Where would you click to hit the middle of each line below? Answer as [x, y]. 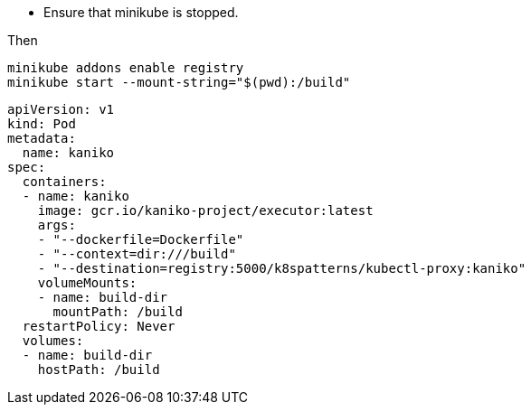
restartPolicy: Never [99, 326]
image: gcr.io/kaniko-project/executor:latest [205, 211]
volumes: [53, 341]
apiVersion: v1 [61, 109]
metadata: [42, 138]
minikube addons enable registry [126, 68]
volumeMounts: [87, 283]
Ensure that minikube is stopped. [141, 12]
